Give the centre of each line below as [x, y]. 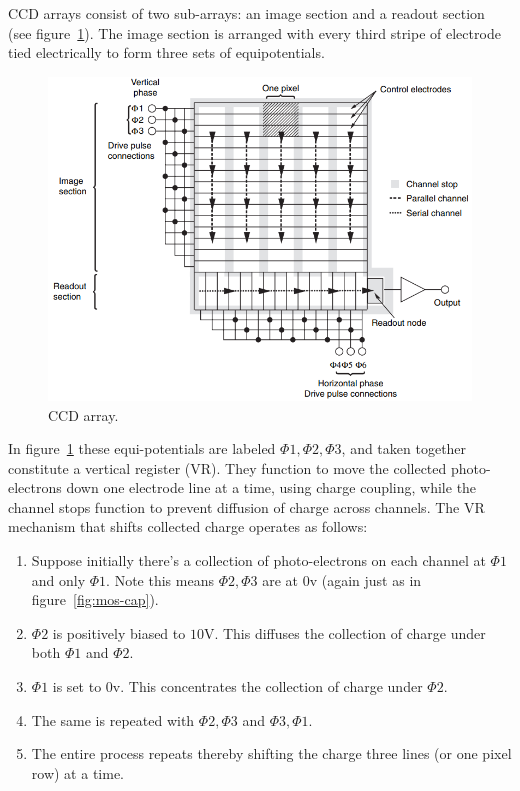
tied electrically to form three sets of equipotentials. [166, 52]
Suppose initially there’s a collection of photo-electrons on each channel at [258, 560]
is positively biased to [119, 632]
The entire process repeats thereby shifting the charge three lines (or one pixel [271, 753]
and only [58, 579]
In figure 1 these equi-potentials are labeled [142, 448]
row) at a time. [77, 772]
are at [280, 579]
